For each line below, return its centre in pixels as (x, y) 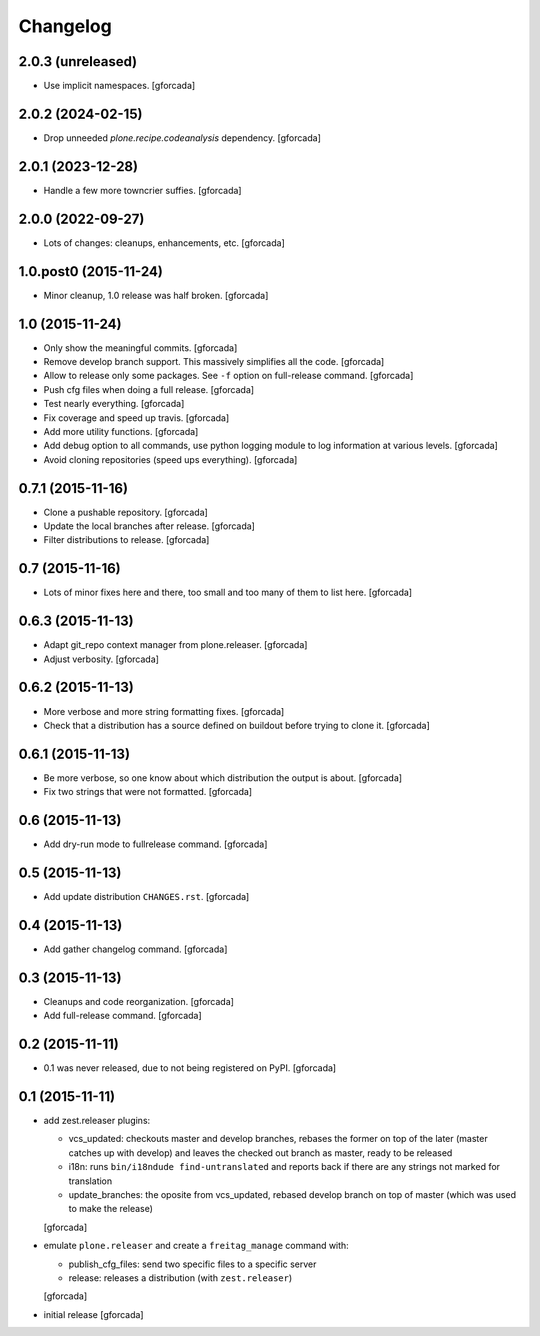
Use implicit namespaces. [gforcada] (119, 86)
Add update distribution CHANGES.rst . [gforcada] (146, 897)
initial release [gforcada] (93, 1314)
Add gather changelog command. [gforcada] (135, 949)
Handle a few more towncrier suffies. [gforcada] (142, 190)
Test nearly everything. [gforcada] (114, 404)
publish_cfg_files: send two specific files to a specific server (192, 1264)
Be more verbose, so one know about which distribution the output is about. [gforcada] (223, 777)
